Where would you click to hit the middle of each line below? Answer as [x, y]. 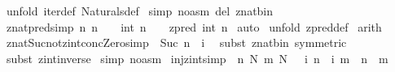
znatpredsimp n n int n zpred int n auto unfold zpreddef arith [194, 26]
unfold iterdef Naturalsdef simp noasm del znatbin [140, 11]
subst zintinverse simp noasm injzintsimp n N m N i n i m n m [197, 58]
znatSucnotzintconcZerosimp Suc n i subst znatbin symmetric [176, 42]
